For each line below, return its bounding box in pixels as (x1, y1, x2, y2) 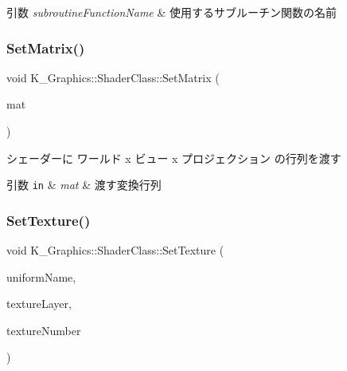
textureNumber (6, 322, 81, 338)
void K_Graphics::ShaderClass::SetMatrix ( (6, 69, 220, 85)
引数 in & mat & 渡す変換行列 (6, 176, 162, 193)
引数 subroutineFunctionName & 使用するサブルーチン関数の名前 (6, 4, 337, 20)
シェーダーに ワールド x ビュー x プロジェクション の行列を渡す (6, 149, 341, 166)
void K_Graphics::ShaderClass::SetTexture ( (6, 242, 224, 259)
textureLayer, (6, 295, 72, 312)
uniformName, (6, 268, 76, 285)
